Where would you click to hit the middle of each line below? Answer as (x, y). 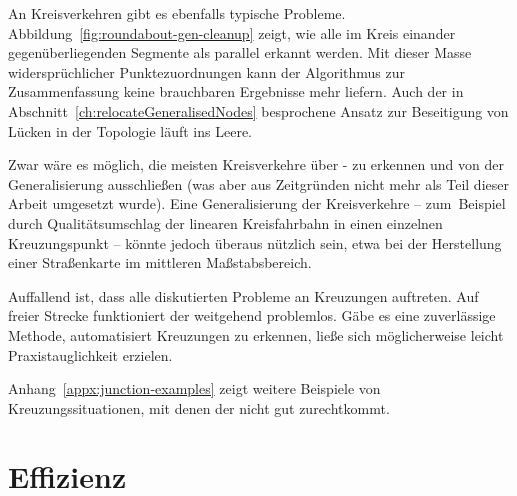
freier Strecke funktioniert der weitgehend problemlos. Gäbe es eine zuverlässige (252, 315)
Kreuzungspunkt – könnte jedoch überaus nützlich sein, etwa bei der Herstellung (255, 242)
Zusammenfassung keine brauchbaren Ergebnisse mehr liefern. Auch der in (236, 91)
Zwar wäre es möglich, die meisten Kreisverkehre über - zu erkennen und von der (256, 164)
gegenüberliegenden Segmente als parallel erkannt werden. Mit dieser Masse (240, 52)
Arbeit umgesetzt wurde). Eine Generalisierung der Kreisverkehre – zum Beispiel (257, 203)
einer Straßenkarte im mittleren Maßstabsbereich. (160, 262)
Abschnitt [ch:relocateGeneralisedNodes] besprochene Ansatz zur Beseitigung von (258, 110)
